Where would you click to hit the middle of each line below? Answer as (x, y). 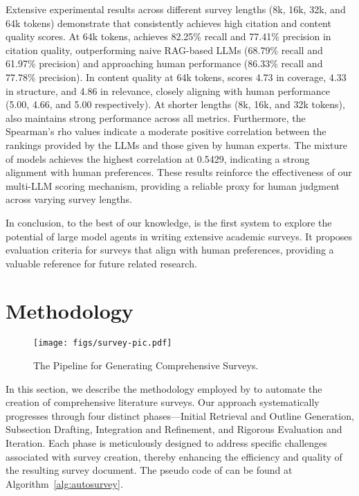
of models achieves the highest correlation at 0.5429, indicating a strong (158, 158)
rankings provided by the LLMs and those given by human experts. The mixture (176, 144)
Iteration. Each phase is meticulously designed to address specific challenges (166, 443)
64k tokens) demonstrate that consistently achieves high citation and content (168, 23)
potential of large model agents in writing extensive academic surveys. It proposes (179, 236)
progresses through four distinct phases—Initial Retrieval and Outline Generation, (180, 415)
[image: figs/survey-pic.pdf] (103, 343)
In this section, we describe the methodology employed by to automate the (164, 388)
